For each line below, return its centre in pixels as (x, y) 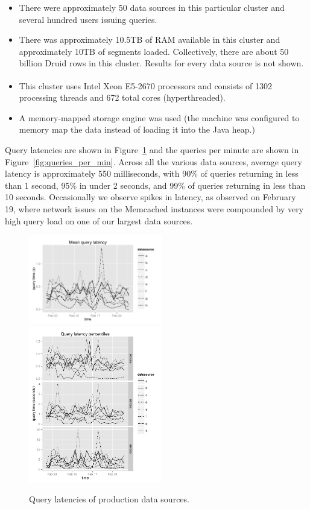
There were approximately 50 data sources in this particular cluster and (152, 7)
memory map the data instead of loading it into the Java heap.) (137, 129)
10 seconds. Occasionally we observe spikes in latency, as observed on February (150, 197)
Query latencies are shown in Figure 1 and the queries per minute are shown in (152, 150)
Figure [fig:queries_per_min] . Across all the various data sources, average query (153, 161)
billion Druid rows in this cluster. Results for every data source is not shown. (161, 63)
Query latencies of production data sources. (109, 499)
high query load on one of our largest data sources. (99, 220)
